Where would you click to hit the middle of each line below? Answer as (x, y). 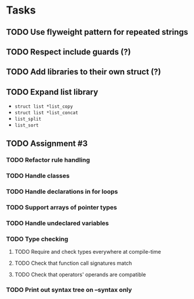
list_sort (27, 125)
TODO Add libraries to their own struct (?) (84, 72)
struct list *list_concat (46, 113)
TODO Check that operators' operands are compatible (80, 275)
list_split (28, 119)
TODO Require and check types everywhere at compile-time (88, 252)
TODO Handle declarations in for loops (62, 192)
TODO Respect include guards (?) (68, 52)
